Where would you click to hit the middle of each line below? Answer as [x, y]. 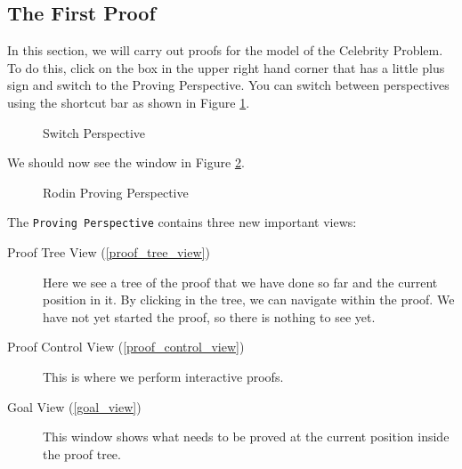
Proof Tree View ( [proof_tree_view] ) [109, 252]
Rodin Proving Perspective [116, 192]
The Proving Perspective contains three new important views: [182, 222]
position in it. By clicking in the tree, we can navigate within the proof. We [249, 299]
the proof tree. [82, 453]
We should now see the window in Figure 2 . [126, 162]
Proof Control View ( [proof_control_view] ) [126, 347]
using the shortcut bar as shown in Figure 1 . [129, 102]
